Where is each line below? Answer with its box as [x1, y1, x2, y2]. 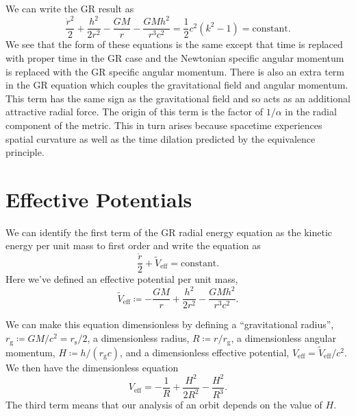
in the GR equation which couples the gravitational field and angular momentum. [5, 78, 348, 92]
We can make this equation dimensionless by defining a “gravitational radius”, [5, 317, 334, 332]
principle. [5, 145, 44, 159]
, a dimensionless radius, [87, 331, 190, 345]
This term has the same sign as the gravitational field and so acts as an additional [5, 91, 351, 105]
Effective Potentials [5, 185, 192, 213]
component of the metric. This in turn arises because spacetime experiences [5, 117, 322, 132]
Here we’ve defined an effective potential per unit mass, [5, 272, 238, 286]
